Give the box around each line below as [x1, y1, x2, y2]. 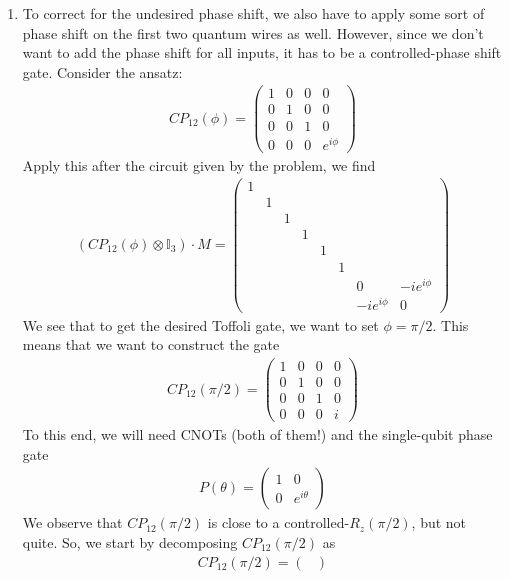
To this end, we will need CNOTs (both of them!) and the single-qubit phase [22, 424, 493, 445]
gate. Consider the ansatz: [22, 61, 183, 82]
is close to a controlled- [207, 512, 350, 533]
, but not [411, 512, 467, 533]
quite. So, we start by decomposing [22, 532, 238, 552]
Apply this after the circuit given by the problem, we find [22, 154, 376, 175]
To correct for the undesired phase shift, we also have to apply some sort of [22, 3, 485, 23]
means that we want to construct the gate [22, 334, 280, 355]
